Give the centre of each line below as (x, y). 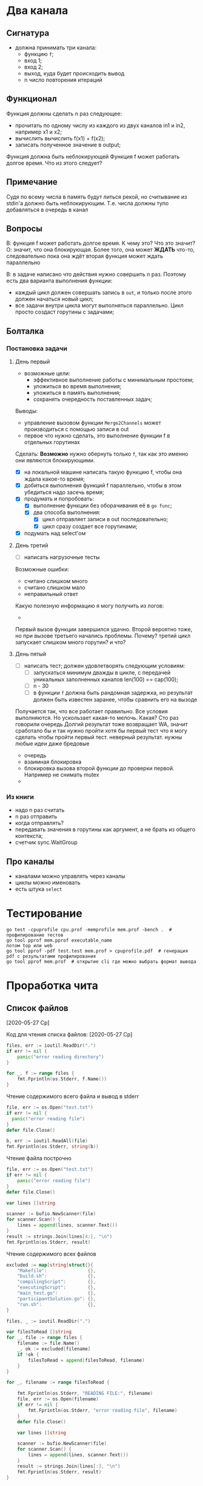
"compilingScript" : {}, (57, 1282)
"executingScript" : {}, (57, 1288)
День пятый (31, 654)
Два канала (37, 11)
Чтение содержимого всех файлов (51, 1254)
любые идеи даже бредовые (52, 743)
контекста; (29, 836)
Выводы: (26, 411)
